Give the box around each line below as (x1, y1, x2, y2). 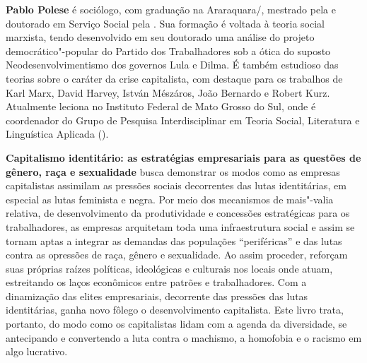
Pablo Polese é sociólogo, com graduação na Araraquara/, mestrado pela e (6, 2, 336, 16)
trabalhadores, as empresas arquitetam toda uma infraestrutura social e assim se (6, 219, 355, 234)
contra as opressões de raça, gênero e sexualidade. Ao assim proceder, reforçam (6, 247, 348, 262)
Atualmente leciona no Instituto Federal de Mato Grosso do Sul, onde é (6, 99, 316, 114)
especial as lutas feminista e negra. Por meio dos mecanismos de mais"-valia (6, 191, 334, 206)
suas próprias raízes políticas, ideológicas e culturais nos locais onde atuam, (6, 261, 333, 275)
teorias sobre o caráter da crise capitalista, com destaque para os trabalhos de (6, 71, 343, 85)
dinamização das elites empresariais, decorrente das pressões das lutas (6, 288, 308, 303)
